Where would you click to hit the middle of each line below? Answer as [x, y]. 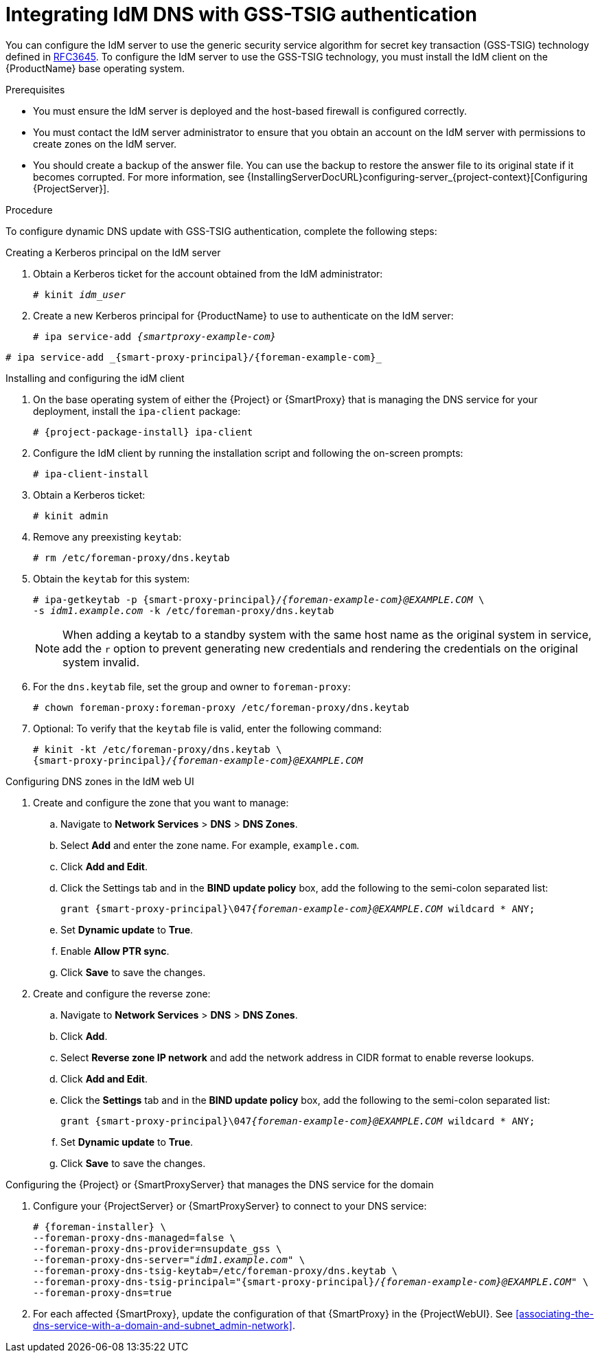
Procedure [29, 210]
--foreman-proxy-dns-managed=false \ [135, 1237]
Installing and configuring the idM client [95, 378]
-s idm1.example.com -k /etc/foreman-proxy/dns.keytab [184, 610]
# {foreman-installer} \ [100, 1226]
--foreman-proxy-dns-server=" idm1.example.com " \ [169, 1259]
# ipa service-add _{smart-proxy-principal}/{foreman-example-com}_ [194, 357]
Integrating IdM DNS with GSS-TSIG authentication [241, 14]
